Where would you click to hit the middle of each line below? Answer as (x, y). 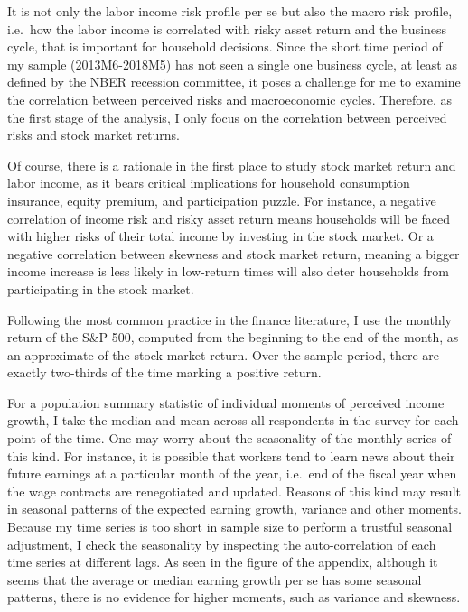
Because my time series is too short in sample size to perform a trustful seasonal (230, 527)
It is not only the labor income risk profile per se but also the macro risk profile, (230, 11)
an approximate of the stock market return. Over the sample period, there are (224, 354)
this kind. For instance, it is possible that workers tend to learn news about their (231, 455)
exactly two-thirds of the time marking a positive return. (164, 372)
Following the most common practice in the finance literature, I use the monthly (230, 319)
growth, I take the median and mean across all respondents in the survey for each (233, 420)
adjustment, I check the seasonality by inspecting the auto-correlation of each (222, 544)
